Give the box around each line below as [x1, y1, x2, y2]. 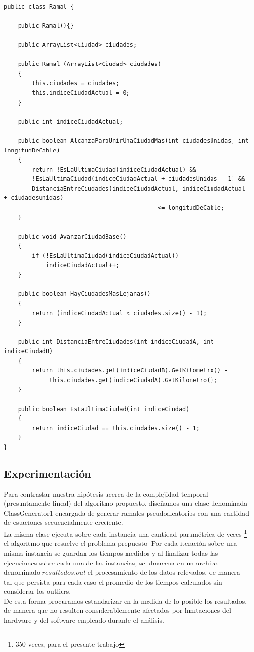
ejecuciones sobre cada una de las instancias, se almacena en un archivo [4, 557, 218, 567]
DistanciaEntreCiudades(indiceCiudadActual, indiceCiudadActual [32, 185, 245, 192]
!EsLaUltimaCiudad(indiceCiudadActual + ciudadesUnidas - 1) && [32, 175, 245, 183]
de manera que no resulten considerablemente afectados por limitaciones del [4, 605, 231, 615]
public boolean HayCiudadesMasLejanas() [18, 290, 151, 298]
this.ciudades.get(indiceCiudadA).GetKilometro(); [49, 376, 217, 384]
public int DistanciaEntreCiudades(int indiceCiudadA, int [18, 338, 214, 346]
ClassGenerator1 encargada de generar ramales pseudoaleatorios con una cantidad [4, 507, 250, 518]
